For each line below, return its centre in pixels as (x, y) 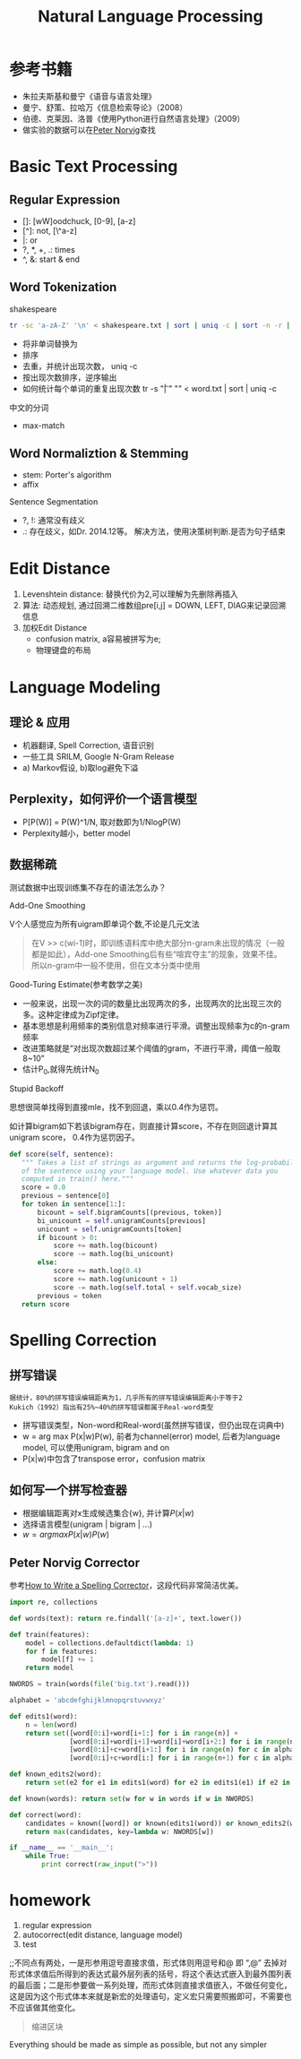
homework (50, 1900)
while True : (47, 1857)
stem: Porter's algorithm (67, 475)
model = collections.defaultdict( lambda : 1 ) (110, 1643)
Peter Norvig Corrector (75, 1562)
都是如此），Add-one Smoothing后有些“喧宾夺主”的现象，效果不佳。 (156, 954)
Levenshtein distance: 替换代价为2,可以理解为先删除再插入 (130, 594)
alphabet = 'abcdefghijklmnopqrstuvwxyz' (88, 1701)
